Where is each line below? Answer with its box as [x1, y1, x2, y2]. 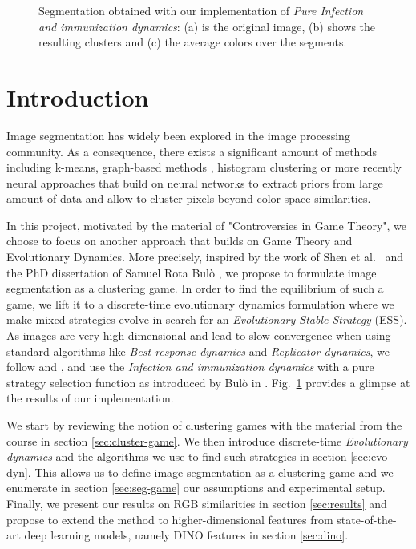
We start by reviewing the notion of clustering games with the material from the [6, 417, 402, 433]
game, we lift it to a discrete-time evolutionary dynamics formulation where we [6, 295, 394, 312]
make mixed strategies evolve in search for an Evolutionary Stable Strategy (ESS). [6, 311, 407, 328]
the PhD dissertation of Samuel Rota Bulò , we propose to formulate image [6, 264, 377, 281]
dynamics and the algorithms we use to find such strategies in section [6, 448, 347, 465]
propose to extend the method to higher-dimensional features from [6, 511, 333, 527]
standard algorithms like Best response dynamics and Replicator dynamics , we [6, 342, 390, 359]
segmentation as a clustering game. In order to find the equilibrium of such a [6, 280, 384, 297]
